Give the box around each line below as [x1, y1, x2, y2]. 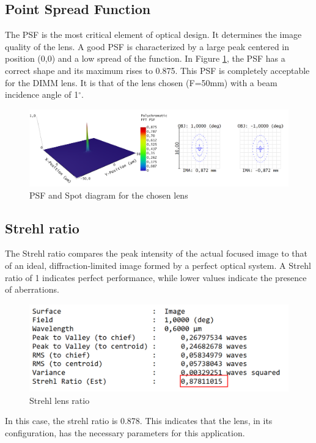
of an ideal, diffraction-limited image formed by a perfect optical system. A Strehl [5, 259, 311, 272]
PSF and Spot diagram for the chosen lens [29, 188, 188, 201]
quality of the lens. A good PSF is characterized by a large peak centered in [5, 40, 290, 53]
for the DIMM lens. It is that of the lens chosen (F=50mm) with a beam [5, 76, 277, 89]
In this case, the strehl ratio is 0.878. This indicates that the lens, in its [5, 414, 273, 427]
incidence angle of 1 [5, 88, 79, 101]
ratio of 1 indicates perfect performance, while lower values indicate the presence [5, 271, 307, 284]
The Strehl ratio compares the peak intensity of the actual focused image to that [5, 247, 307, 260]
